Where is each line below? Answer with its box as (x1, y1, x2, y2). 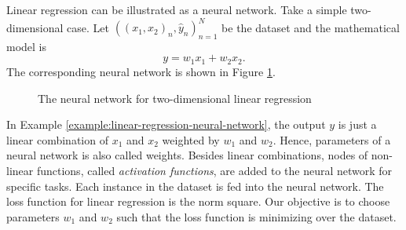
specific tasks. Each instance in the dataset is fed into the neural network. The (6, 177, 384, 194)
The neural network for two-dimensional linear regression (38, 89, 312, 106)
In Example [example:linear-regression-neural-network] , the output (6, 116, 326, 133)
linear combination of (6, 131, 108, 148)
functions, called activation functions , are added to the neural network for (36, 162, 393, 178)
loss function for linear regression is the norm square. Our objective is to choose (6, 193, 390, 210)
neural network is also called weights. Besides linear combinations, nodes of (6, 147, 368, 163)
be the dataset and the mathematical (221, 19, 400, 35)
